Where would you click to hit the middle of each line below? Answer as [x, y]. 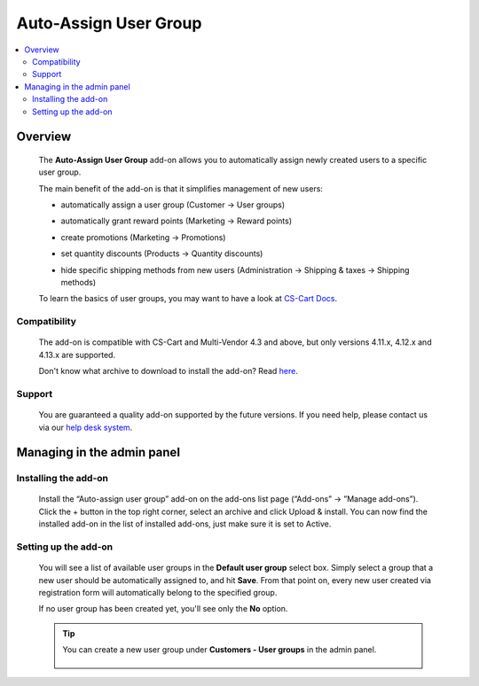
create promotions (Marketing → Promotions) [143, 237]
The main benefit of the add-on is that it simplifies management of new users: [181, 188]
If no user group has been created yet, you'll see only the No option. [163, 609]
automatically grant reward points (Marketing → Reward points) [177, 221]
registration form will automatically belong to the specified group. [158, 592]
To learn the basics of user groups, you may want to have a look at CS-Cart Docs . [188, 299]
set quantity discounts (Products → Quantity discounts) [162, 253]
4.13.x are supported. [77, 355]
